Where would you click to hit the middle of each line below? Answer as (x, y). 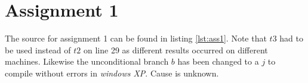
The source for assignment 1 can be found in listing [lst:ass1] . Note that (136, 38)
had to (291, 38)
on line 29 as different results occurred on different (175, 50)
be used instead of (38, 50)
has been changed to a (218, 61)
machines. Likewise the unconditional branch (87, 61)
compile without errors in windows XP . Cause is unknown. (112, 73)
